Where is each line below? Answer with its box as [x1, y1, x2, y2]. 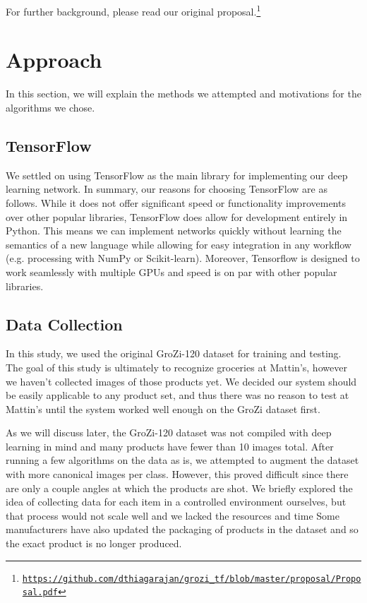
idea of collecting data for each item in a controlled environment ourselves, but [6, 494, 347, 509]
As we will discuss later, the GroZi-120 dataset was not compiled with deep [6, 425, 332, 440]
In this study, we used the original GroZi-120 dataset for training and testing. [6, 346, 342, 361]
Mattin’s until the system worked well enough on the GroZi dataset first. [6, 401, 320, 416]
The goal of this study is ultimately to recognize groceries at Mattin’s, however [6, 359, 347, 374]
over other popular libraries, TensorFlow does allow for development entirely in [6, 209, 348, 224]
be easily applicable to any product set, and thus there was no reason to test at [6, 388, 349, 402]
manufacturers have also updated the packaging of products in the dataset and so [6, 522, 359, 537]
